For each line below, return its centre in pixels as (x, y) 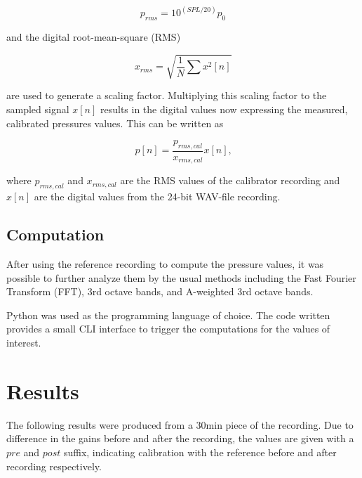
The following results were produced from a (100, 424)
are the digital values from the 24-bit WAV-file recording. (157, 196)
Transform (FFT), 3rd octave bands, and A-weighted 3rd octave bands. (160, 291)
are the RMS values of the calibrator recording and (230, 180)
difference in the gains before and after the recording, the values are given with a (180, 438)
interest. (24, 342)
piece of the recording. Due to (289, 424)
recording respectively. (54, 466)
